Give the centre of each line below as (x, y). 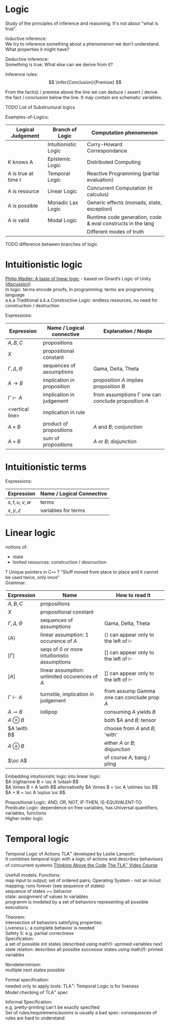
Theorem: (15, 917)
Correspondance (107, 150)
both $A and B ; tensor (130, 720)
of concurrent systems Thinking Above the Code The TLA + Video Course (81, 865)
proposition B (109, 386)
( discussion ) (18, 284)
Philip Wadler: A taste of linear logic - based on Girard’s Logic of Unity (78, 278)
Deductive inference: (27, 59)
